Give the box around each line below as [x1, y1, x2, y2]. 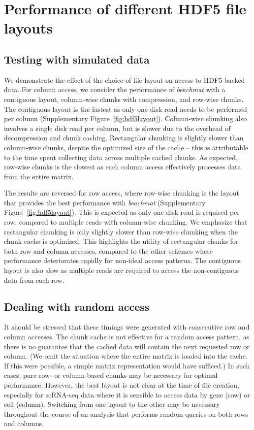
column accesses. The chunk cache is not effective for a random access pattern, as [4, 331, 250, 342]
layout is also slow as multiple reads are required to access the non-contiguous [4, 265, 239, 275]
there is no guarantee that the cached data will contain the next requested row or [4, 341, 250, 351]
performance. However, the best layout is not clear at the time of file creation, [4, 380, 239, 390]
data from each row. [4, 274, 64, 285]
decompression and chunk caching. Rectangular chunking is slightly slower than [4, 132, 244, 143]
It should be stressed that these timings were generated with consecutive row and [4, 322, 250, 332]
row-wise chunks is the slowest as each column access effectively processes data [4, 162, 241, 172]
